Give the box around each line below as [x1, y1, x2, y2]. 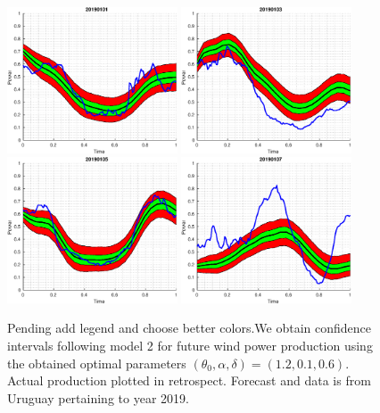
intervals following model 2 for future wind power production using [7, 335, 373, 354]
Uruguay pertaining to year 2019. [7, 388, 189, 407]
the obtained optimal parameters [7, 353, 186, 372]
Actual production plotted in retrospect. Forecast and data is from [7, 371, 371, 390]
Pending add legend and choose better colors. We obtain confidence [7, 318, 372, 337]
